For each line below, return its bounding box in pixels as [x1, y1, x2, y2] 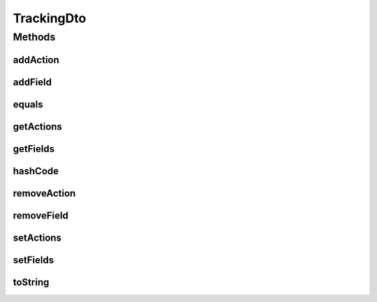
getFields [13, 143, 55, 155]
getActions [13, 121, 63, 133]
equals [13, 98, 43, 110]
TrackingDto [13, 10, 87, 26]
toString [13, 276, 50, 288]
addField [13, 76, 52, 88]
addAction [13, 54, 59, 66]
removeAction [13, 187, 76, 199]
